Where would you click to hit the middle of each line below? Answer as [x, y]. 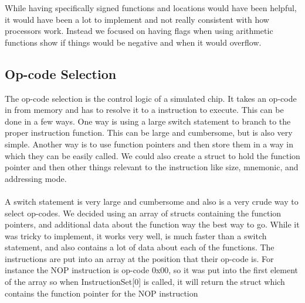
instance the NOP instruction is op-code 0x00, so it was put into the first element [152, 270]
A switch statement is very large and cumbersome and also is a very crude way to [152, 201]
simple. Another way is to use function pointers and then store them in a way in [149, 144]
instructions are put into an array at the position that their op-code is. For [139, 258]
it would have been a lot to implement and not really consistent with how [137, 19]
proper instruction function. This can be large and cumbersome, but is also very [149, 132]
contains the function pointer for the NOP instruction [101, 293]
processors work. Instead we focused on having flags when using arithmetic [139, 31]
